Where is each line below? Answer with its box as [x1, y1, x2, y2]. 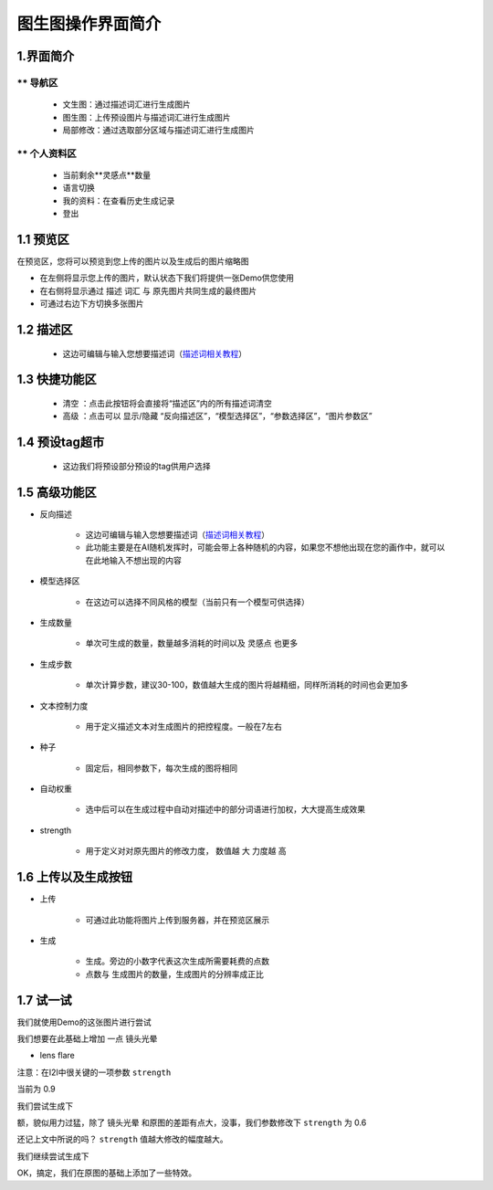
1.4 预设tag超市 [16, 435, 105, 450]
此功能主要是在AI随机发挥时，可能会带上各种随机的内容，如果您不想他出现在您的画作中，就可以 [85, 542, 446, 553]
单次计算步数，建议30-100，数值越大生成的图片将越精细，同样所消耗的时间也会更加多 [85, 679, 409, 690]
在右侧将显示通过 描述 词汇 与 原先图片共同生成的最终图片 [39, 285, 257, 296]
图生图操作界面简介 [16, 14, 162, 34]
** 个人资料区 [16, 147, 77, 160]
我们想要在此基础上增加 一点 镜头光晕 [16, 1033, 158, 1045]
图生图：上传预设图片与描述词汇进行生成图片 [62, 111, 231, 122]
